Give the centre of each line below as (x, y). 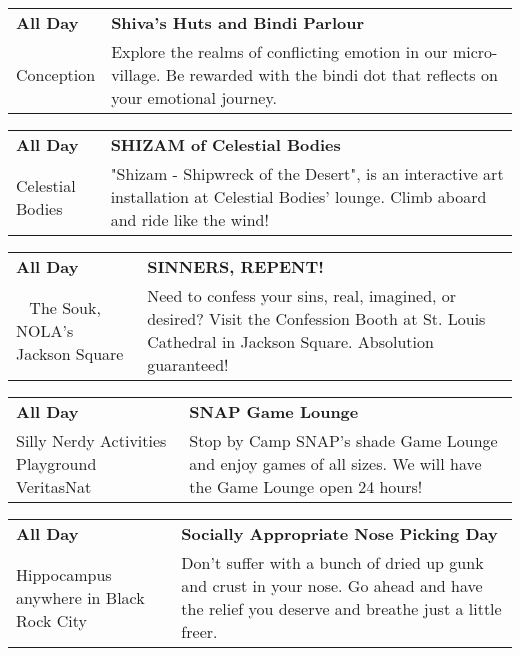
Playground (56, 463)
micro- (475, 51)
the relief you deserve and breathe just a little (341, 608)
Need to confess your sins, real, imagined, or (302, 295)
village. (136, 74)
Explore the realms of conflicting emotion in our (279, 51)
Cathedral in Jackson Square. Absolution (290, 341)
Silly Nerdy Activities (91, 440)
